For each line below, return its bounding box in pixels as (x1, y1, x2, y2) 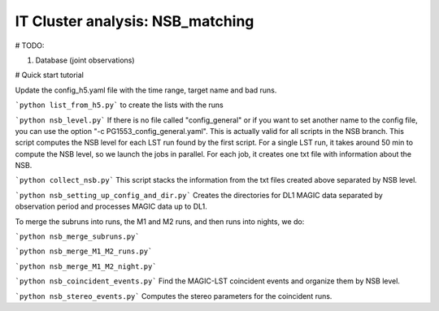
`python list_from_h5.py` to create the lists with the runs (15, 100, 224, 110)
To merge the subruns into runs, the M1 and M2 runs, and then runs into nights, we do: (15, 216, 305, 227)
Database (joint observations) (35, 55, 135, 65)
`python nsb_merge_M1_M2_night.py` (15, 261, 158, 271)
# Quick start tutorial (15, 70, 85, 80)
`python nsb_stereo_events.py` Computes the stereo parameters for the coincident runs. (15, 291, 333, 300)
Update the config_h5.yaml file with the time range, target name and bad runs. (15, 85, 277, 95)
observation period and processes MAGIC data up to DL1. (15, 201, 207, 211)
